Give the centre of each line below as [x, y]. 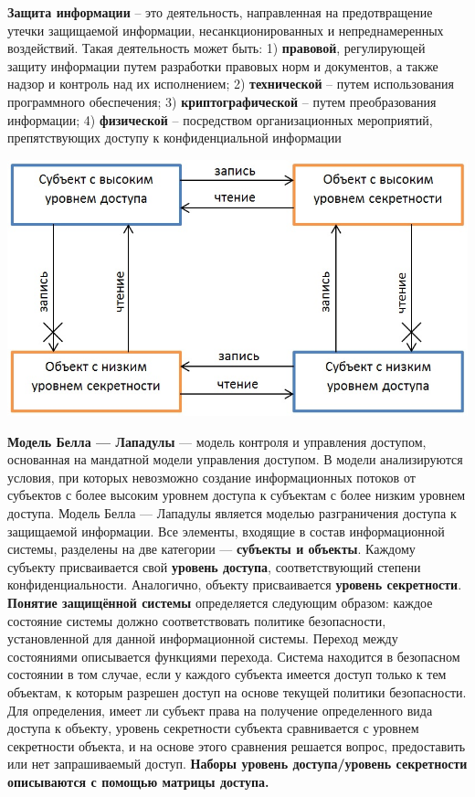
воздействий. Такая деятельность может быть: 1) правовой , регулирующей [216, 48]
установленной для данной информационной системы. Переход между [203, 638]
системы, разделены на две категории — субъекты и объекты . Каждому [211, 549]
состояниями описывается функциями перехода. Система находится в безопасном [234, 656]
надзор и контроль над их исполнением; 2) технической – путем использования [231, 84]
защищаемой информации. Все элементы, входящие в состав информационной [226, 531]
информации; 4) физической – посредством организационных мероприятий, [220, 119]
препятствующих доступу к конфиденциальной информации [174, 138]
